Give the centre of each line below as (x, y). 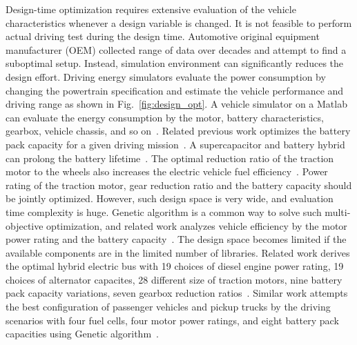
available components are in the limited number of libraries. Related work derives (178, 252)
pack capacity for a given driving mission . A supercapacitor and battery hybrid (175, 144)
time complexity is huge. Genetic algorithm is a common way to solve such (164, 211)
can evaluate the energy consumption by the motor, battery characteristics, (165, 117)
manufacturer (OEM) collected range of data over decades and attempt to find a (176, 49)
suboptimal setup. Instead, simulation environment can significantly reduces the (175, 63)
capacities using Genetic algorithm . (82, 334)
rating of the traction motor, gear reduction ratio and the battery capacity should (179, 185)
